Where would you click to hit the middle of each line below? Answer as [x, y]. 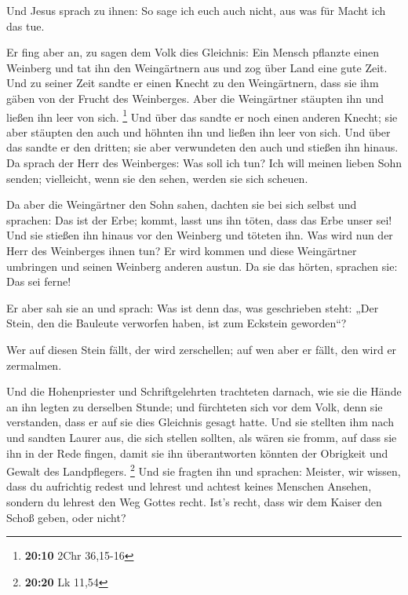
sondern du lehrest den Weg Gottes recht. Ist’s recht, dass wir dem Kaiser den [194, 501]
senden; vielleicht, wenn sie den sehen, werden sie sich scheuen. [157, 178]
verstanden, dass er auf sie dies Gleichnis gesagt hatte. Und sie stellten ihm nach [200, 422]
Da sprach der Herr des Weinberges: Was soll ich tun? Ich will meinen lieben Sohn [204, 162]
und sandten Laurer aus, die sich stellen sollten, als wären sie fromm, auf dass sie [202, 437]
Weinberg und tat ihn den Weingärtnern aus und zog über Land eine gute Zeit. [197, 67]
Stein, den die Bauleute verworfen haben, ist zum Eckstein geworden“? [177, 323]
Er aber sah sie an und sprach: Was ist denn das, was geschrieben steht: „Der [193, 307]
